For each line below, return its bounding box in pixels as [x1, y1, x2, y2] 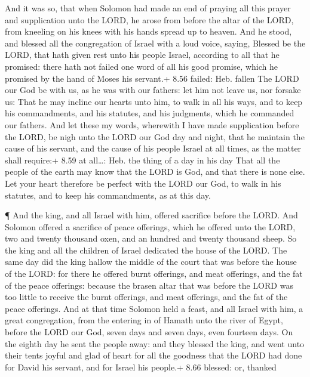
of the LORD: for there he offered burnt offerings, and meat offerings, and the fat [5, 267, 303, 280]
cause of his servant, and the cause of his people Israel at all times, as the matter [5, 142, 302, 154]
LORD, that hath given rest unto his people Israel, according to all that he [5, 48, 280, 61]
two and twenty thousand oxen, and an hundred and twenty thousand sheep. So [5, 232, 297, 245]
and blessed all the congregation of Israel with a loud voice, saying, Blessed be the [5, 36, 306, 49]
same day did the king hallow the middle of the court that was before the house [5, 255, 297, 268]
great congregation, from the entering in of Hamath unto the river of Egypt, [5, 314, 283, 326]
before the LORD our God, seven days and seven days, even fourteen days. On [5, 326, 293, 338]
